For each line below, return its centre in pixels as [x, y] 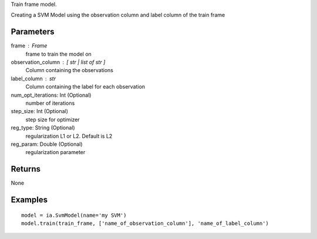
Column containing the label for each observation [85, 87]
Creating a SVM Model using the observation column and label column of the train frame [118, 15]
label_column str [33, 78]
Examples [29, 200]
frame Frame [29, 46]
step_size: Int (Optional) [40, 111]
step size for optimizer [53, 119]
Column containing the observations [70, 70]
